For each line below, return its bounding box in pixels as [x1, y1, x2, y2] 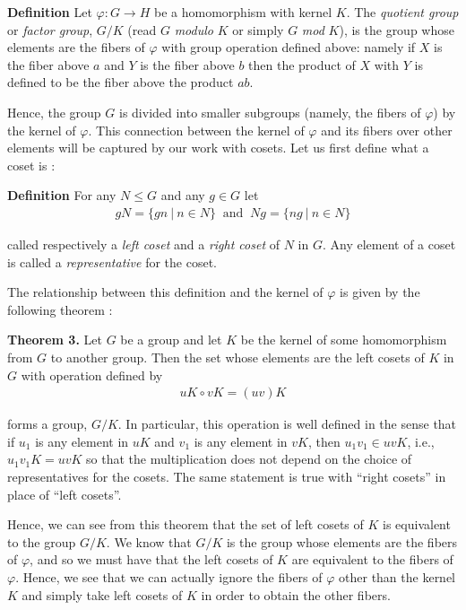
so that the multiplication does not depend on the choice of [86, 449, 412, 468]
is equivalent [383, 515, 451, 534]
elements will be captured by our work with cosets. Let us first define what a [7, 138, 429, 157]
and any [160, 186, 205, 205]
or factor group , [7, 20, 93, 39]
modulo [174, 20, 213, 39]
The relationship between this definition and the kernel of [7, 283, 324, 301]
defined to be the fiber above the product [7, 73, 234, 91]
